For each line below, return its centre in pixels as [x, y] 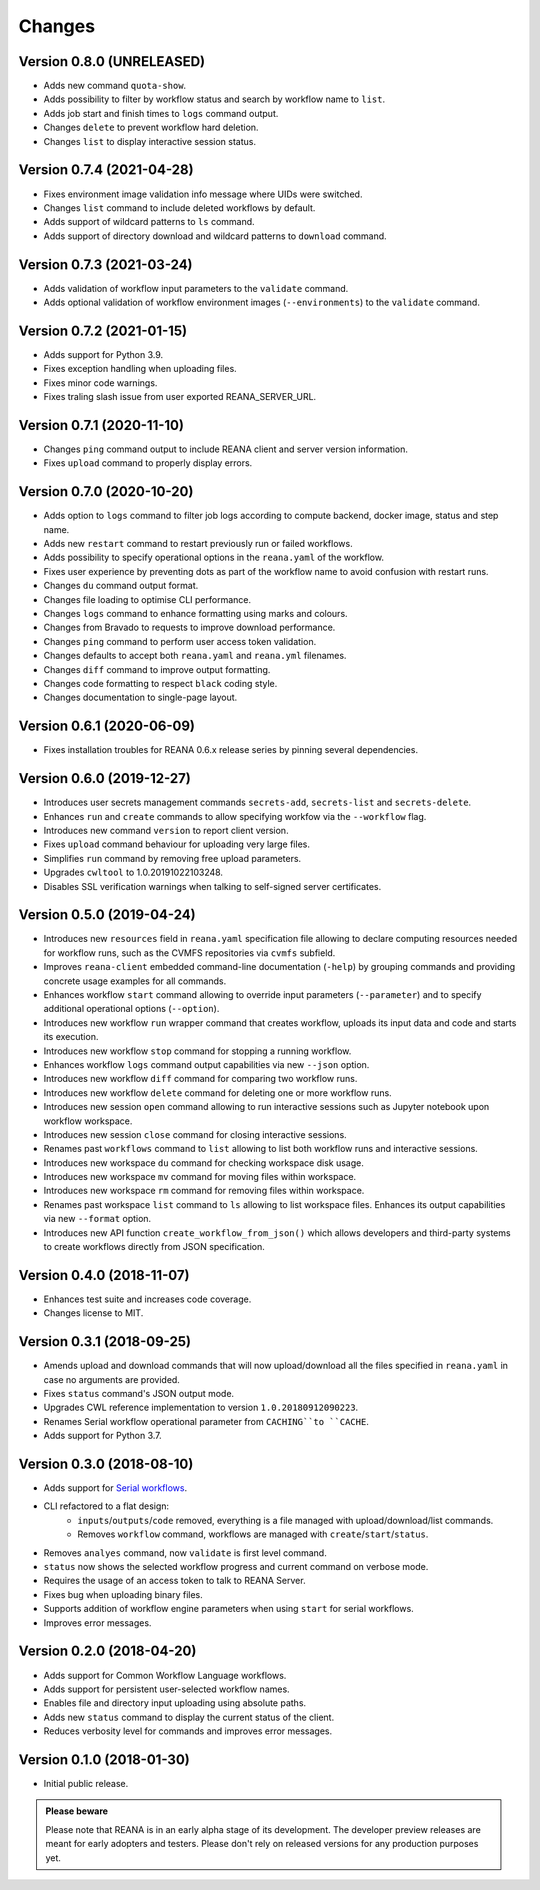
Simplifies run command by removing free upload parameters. [172, 858]
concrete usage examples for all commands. [135, 981]
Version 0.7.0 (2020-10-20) [106, 491]
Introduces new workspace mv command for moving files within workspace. [200, 1177]
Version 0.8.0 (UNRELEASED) [111, 61]
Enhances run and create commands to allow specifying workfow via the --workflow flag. [235, 816]
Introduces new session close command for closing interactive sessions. [195, 1134]
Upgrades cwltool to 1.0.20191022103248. [133, 872]
